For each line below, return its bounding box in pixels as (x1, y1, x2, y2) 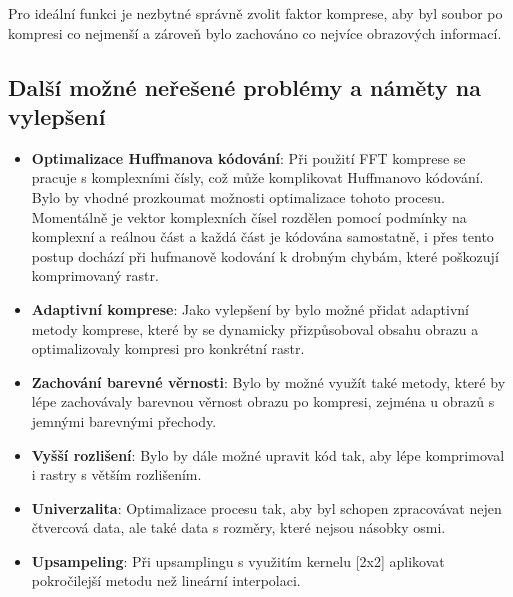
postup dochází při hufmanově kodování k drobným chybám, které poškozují (31, 245, 499, 266)
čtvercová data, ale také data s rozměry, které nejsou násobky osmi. (31, 517, 446, 538)
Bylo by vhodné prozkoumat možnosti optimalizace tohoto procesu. (31, 186, 445, 207)
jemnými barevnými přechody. (31, 410, 217, 431)
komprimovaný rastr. (31, 265, 159, 286)
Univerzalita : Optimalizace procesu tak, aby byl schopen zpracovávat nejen (31, 497, 502, 518)
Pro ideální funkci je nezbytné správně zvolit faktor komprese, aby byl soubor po (8, 3, 503, 23)
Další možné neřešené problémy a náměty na (8, 71, 481, 102)
